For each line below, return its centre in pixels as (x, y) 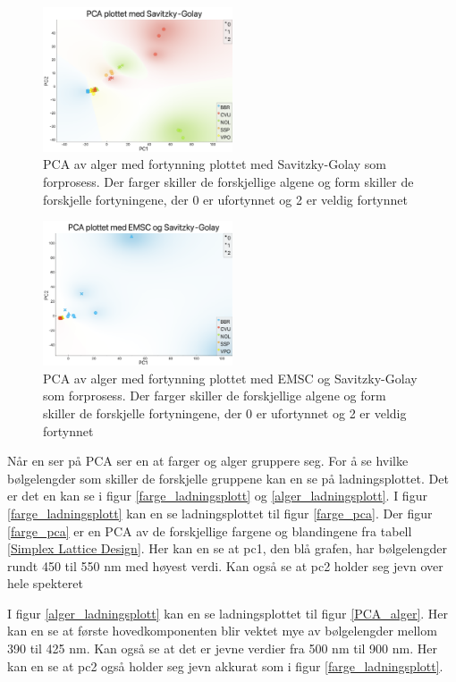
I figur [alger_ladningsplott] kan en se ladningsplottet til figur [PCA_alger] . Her (228, 613)
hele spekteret (45, 583)
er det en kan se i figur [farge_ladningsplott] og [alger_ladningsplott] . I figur (217, 496)
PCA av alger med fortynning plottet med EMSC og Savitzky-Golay (230, 378)
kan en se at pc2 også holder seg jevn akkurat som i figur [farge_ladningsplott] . (225, 665)
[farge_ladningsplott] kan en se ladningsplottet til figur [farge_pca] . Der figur (220, 513)
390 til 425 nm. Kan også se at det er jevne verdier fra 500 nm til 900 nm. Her (222, 648)
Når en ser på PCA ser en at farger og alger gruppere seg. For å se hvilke (208, 461)
